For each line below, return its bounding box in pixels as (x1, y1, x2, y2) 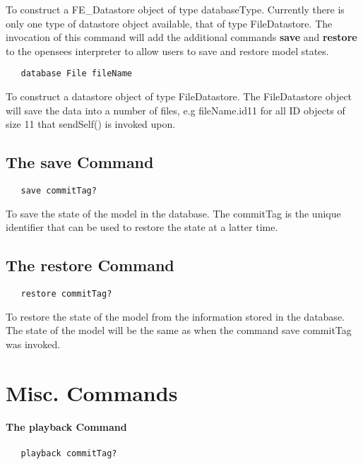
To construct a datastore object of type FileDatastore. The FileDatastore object (6, 89, 352, 104)
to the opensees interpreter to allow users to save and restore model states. (6, 43, 329, 58)
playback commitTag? (20, 448, 117, 458)
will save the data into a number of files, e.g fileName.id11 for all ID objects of (6, 102, 345, 117)
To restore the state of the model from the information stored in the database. (6, 309, 345, 323)
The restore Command (6, 254, 174, 276)
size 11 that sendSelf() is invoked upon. (6, 117, 176, 131)
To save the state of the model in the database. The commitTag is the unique (6, 206, 341, 220)
